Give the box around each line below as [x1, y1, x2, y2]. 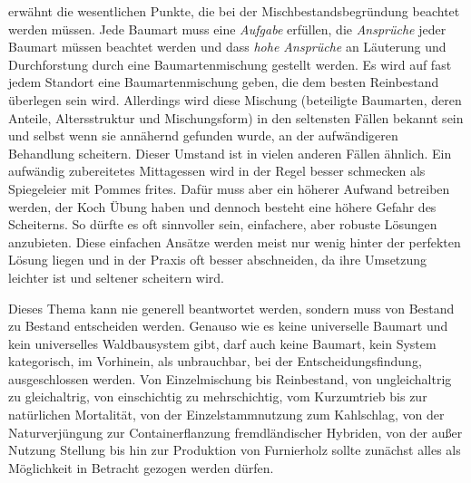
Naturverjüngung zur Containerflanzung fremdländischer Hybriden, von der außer [8, 422, 463, 441]
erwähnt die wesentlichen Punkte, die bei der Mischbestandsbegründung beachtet [8, 2, 460, 20]
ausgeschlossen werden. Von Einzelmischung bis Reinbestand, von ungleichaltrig [8, 369, 452, 388]
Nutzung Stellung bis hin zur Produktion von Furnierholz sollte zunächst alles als [8, 440, 461, 459]
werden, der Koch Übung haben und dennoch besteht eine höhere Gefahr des [8, 197, 437, 216]
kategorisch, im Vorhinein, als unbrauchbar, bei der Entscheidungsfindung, [8, 352, 422, 371]
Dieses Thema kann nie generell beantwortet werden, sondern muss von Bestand [8, 298, 455, 317]
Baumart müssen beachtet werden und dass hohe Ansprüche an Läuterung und [8, 37, 446, 56]
